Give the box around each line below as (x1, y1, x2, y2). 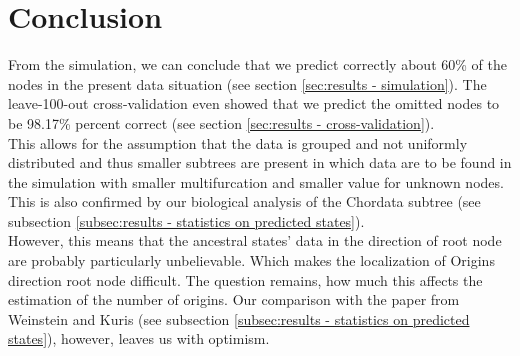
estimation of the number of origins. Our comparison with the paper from (8, 289, 460, 310)
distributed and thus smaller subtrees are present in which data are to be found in (8, 152, 512, 173)
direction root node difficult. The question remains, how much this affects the (8, 269, 483, 290)
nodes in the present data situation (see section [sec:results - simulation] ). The (8, 73, 487, 94)
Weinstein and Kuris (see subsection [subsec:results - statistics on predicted (8, 308, 470, 329)
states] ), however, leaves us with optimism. (8, 328, 270, 349)
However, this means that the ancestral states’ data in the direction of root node (8, 230, 502, 251)
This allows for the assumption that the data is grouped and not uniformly (8, 132, 468, 153)
